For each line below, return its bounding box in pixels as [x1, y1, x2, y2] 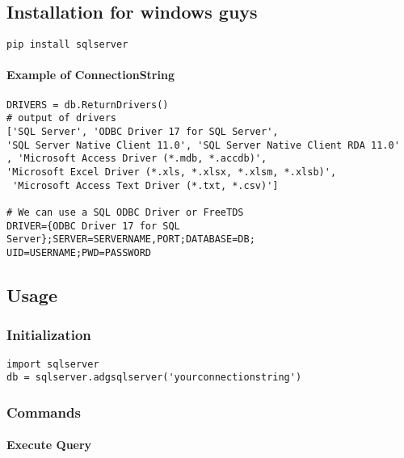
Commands [6, 401, 81, 422]
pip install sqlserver [6, 39, 128, 51]
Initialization [6, 325, 91, 345]
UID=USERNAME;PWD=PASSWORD [6, 246, 151, 258]
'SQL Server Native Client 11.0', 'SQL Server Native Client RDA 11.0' [6, 139, 400, 151]
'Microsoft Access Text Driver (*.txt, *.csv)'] [12, 179, 279, 191]
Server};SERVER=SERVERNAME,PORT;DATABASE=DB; [6, 233, 255, 246]
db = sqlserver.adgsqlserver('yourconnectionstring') [6, 372, 302, 384]
